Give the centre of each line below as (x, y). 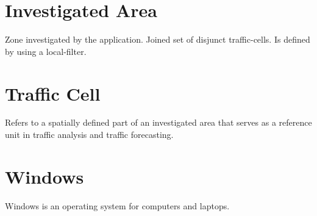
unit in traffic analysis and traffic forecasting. (89, 135)
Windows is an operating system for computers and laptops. (117, 205)
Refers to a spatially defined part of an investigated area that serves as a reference (158, 122)
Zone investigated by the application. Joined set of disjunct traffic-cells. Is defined (158, 39)
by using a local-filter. (46, 51)
